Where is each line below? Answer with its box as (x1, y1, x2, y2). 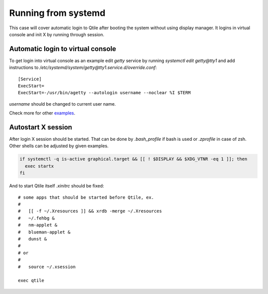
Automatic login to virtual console (9, 45, 117, 53)
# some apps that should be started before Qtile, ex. (18, 194, 154, 200)
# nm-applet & (18, 222, 58, 228)
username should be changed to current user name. (9, 101, 116, 107)
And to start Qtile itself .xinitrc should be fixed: (9, 183, 104, 189)
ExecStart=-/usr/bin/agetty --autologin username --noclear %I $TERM (18, 90, 191, 96)
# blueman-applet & (18, 229, 70, 235)
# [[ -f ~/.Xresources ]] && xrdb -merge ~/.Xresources (18, 208, 162, 214)
